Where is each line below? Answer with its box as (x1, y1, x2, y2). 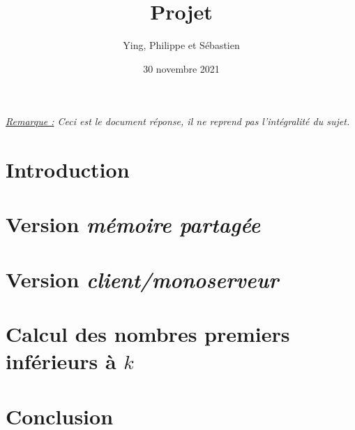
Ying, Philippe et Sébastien (123, 38, 240, 52)
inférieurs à (6, 347, 116, 375)
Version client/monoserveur (6, 264, 279, 294)
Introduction (6, 155, 130, 184)
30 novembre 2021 (143, 61, 220, 76)
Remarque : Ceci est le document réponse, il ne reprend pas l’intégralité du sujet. (6, 114, 350, 129)
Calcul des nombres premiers (6, 320, 290, 348)
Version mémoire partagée (6, 210, 261, 239)
